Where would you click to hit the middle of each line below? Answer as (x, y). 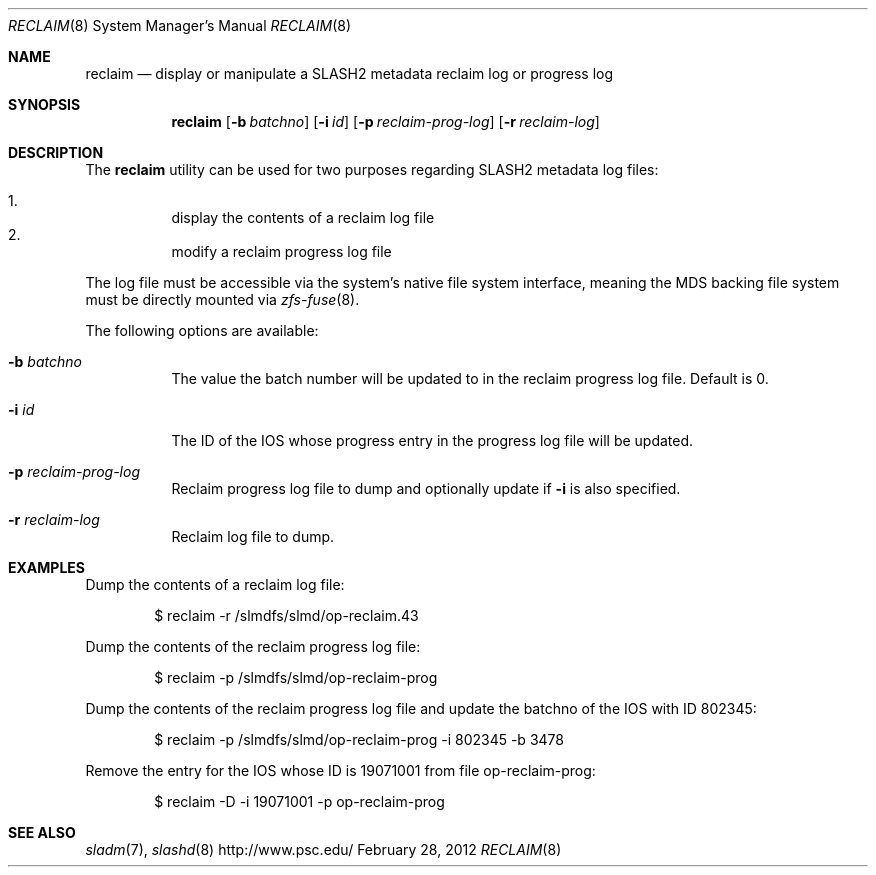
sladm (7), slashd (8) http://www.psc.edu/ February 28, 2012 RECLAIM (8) (323, 849)
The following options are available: (202, 330)
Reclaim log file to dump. (253, 536)
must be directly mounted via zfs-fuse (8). (222, 299)
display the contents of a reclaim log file (303, 217)
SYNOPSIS (44, 104)
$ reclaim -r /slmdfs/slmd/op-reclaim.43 (286, 615)
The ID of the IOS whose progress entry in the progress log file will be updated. (432, 440)
